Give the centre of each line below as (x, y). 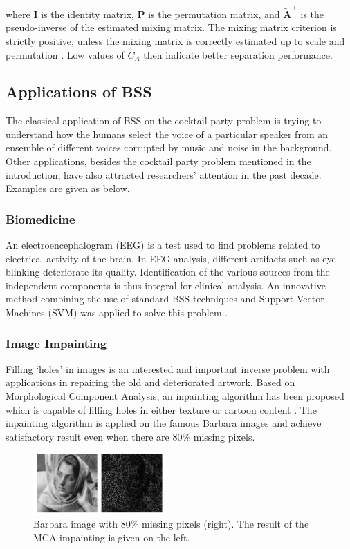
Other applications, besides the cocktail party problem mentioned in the (158, 161)
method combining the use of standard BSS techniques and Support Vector (165, 299)
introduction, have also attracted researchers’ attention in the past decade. (164, 174)
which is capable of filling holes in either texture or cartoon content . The (161, 409)
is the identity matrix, (87, 13)
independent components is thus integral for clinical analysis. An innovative (166, 285)
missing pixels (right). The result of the (225, 524)
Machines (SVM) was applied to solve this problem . (117, 312)
